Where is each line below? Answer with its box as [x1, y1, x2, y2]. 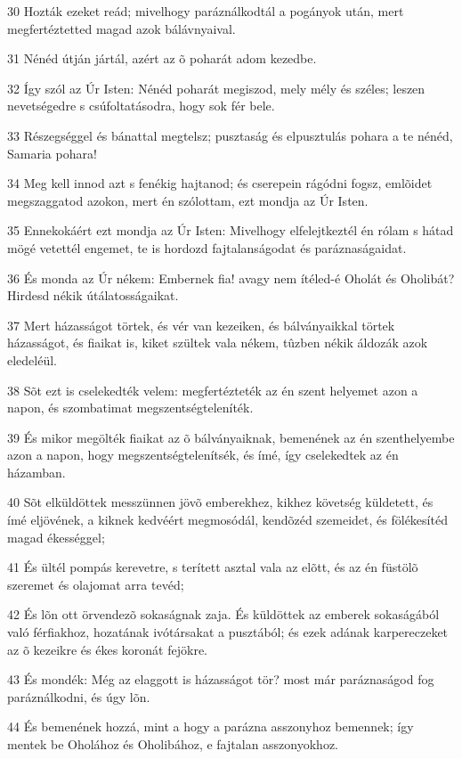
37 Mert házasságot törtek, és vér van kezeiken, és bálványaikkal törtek [7, 315, 395, 334]
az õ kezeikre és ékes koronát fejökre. [7, 640, 207, 658]
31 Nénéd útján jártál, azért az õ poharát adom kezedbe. [7, 49, 317, 68]
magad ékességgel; [7, 527, 105, 546]
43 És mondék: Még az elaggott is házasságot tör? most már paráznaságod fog [7, 670, 434, 689]
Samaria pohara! [7, 143, 97, 162]
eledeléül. [7, 350, 57, 369]
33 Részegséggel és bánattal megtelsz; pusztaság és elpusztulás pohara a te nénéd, [7, 126, 453, 144]
